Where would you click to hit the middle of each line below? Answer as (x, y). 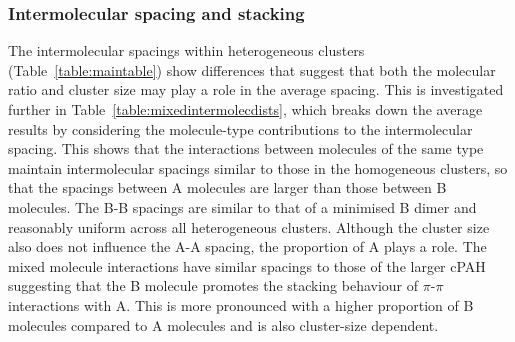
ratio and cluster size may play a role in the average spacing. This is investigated (256, 89)
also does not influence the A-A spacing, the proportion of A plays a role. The (247, 246)
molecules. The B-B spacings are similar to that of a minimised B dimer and (242, 206)
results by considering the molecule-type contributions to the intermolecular (240, 128)
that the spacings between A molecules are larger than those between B (227, 187)
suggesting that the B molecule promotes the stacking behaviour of (213, 285)
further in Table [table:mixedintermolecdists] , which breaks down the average (245, 109)
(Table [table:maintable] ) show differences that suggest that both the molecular (252, 69)
